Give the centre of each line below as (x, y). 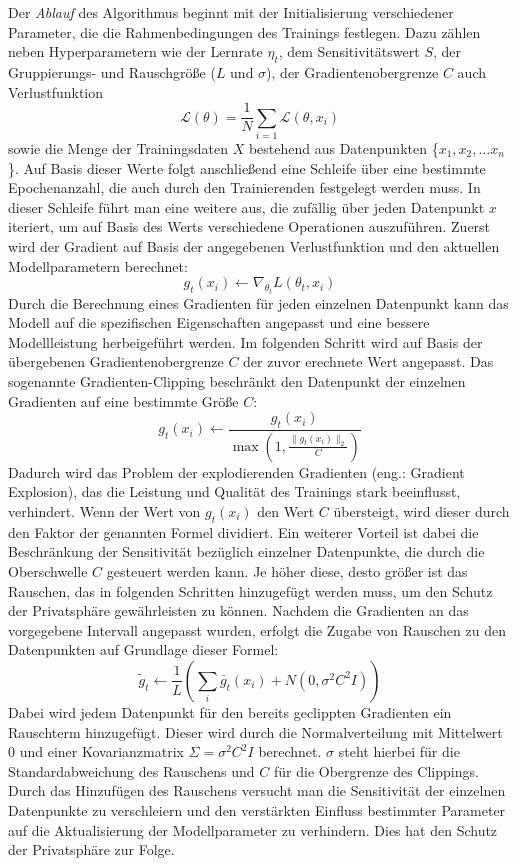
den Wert (286, 510)
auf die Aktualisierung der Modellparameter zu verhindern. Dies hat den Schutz (253, 829)
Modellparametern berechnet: (98, 265)
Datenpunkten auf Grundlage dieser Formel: (143, 649)
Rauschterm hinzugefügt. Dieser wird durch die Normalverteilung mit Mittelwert (255, 731)
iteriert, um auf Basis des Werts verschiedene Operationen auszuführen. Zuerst (249, 226)
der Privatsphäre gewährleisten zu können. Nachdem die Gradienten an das (238, 610)
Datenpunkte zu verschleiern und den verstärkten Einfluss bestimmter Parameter (257, 809)
